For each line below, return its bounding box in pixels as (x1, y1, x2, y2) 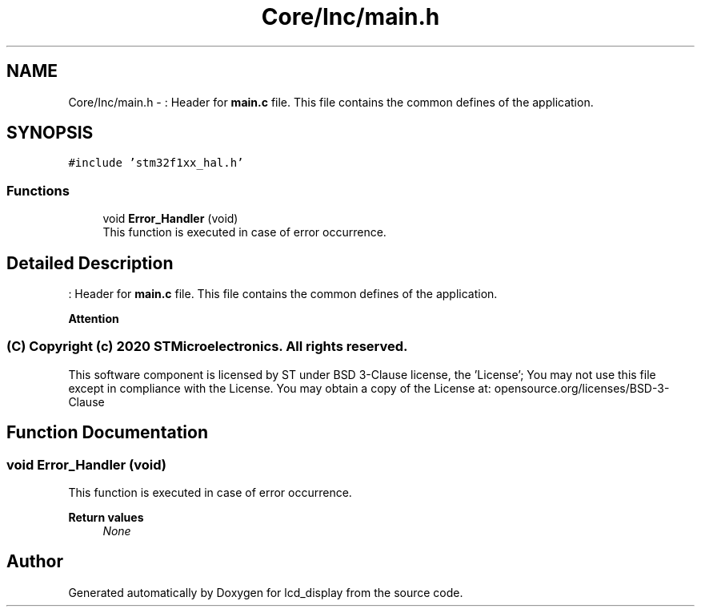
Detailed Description (6, 252, 174, 273)
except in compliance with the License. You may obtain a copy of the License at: (68, 381, 491, 395)
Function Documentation (6, 422, 208, 443)
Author (6, 551, 63, 572)
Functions (6, 182, 70, 199)
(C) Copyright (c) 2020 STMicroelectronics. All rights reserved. (6, 338, 408, 355)
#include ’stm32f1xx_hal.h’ (68, 156, 244, 170)
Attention (68, 312, 119, 326)
